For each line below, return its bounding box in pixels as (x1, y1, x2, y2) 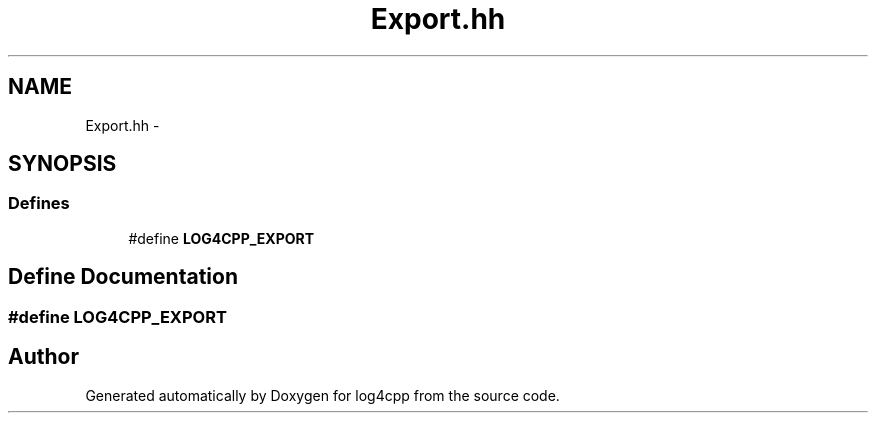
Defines (8, 193, 70, 214)
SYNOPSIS (8, 151, 117, 177)
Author (8, 344, 79, 370)
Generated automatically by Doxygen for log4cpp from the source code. (85, 386, 560, 404)
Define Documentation (8, 264, 238, 290)
